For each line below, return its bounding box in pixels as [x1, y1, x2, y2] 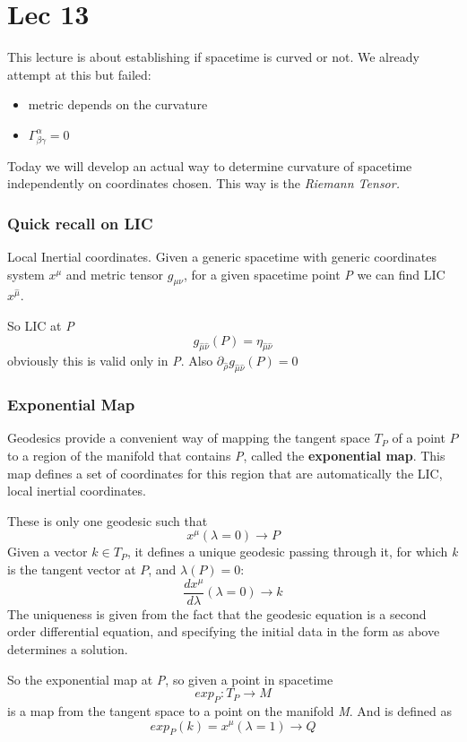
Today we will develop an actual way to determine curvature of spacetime [7, 156, 412, 175]
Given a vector [7, 542, 88, 561]
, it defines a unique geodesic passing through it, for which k [126, 542, 458, 561]
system [7, 264, 45, 283]
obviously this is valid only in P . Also [7, 351, 213, 370]
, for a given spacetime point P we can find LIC [183, 264, 445, 283]
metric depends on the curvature [28, 95, 208, 114]
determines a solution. [7, 639, 128, 658]
